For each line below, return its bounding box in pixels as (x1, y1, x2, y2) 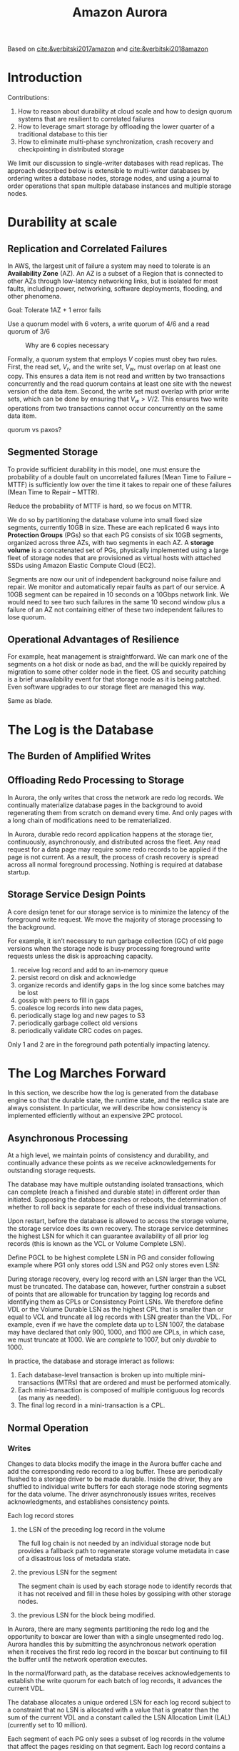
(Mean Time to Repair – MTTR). (7, 487, 100, 497)
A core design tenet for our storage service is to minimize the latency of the (7, 907, 230, 916)
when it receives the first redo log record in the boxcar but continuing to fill (7, 1647, 228, 1656)
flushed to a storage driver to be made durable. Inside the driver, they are (7, 1475, 223, 1483)
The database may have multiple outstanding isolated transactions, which (7, 1180, 224, 1189)
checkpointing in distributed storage (17, 145, 125, 154)
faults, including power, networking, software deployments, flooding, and (7, 284, 223, 293)
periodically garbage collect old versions (17, 1019, 138, 1027)
